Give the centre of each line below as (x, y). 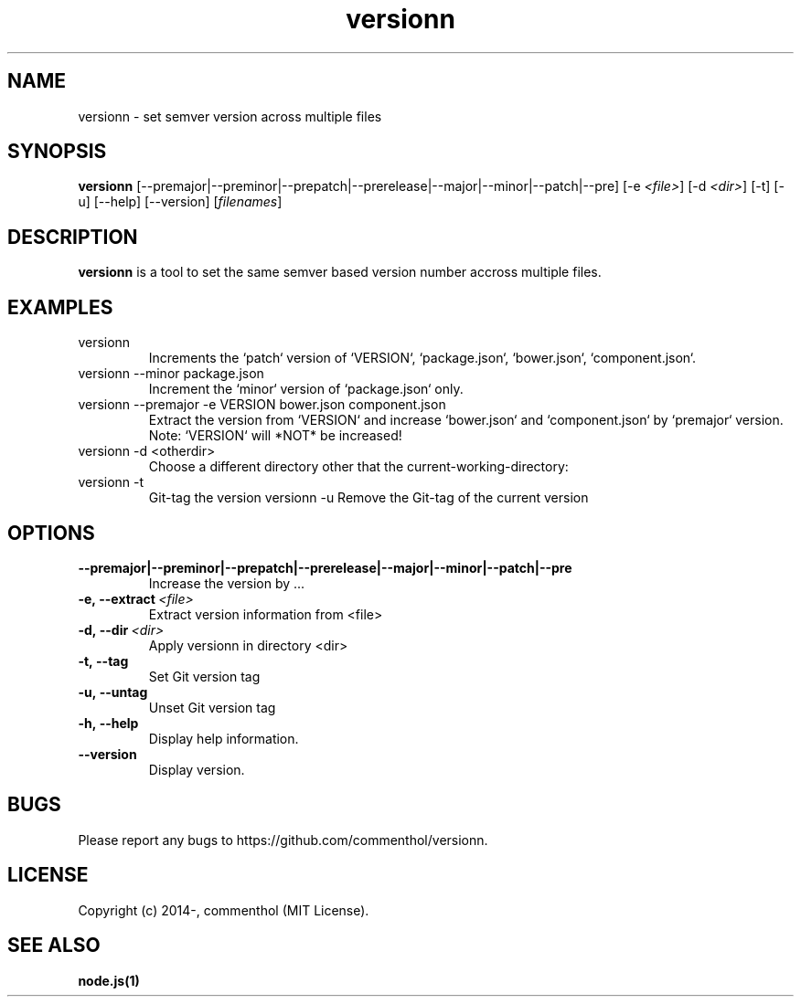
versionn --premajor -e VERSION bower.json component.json (262, 405)
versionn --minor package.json (171, 374)
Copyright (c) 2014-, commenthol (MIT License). (224, 910)
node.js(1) (109, 980)
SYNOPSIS (57, 152)
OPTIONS (51, 533)
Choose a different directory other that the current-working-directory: (358, 467)
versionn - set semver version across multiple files (230, 116)
